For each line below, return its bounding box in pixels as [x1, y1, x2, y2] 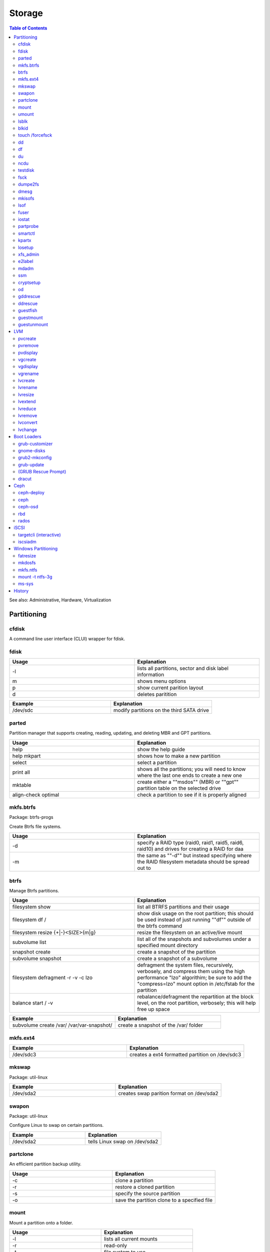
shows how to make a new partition [137, 752, 221, 759]
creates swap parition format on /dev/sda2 [118, 1090, 218, 1097]
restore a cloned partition [115, 1183, 175, 1190]
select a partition [137, 759, 177, 766]
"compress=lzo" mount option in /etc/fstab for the [137, 981, 255, 988]
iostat [18, 216, 30, 222]
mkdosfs [18, 560, 36, 566]
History [13, 587, 29, 593]
